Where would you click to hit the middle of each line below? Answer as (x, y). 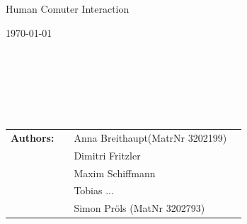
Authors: (33, 137)
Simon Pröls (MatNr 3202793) (139, 208)
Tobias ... (94, 190)
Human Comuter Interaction (68, 9)
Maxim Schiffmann (115, 173)
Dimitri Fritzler (107, 155)
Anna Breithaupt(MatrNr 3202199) (150, 137)
